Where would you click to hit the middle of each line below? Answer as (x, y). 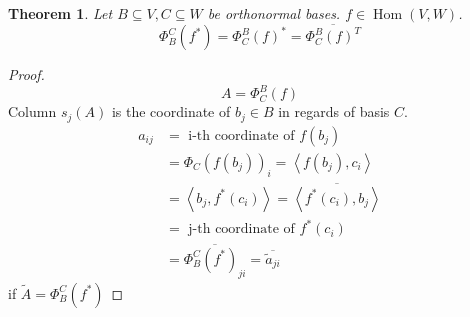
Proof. (26, 74)
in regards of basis (334, 111)
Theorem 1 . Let (60, 13)
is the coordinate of (171, 111)
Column (32, 111)
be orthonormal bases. (274, 13)
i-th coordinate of (241, 135)
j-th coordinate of (241, 229)
